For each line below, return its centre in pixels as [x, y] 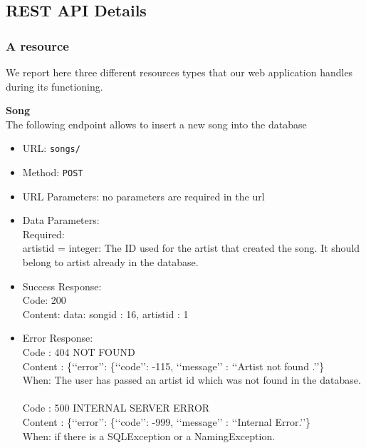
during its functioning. [54, 86]
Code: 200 [44, 300]
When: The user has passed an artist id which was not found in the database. [192, 380]
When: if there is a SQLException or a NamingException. [149, 436]
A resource [37, 45]
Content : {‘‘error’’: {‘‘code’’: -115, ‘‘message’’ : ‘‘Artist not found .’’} [173, 366]
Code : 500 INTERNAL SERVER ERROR [116, 408]
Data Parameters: [61, 220]
